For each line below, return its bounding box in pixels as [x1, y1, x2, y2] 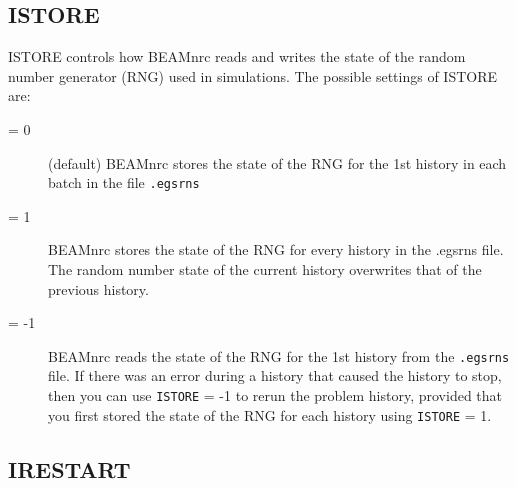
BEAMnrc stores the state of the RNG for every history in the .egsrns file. [48, 239, 504, 260]
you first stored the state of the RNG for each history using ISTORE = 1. [48, 404, 492, 425]
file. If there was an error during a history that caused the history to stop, [48, 365, 502, 386]
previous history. [48, 278, 149, 299]
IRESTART [8, 453, 131, 484]
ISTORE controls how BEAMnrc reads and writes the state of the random [8, 46, 466, 67]
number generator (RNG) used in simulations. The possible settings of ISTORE [8, 65, 498, 86]
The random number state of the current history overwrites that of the [48, 259, 482, 280]
